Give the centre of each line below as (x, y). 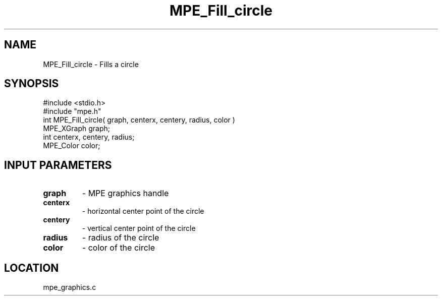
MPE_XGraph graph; (77, 129)
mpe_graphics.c (70, 287)
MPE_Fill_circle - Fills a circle (91, 64)
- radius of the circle (121, 238)
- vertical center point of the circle (139, 228)
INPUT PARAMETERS (58, 165)
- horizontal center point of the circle (143, 211)
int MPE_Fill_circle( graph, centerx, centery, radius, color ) (139, 120)
